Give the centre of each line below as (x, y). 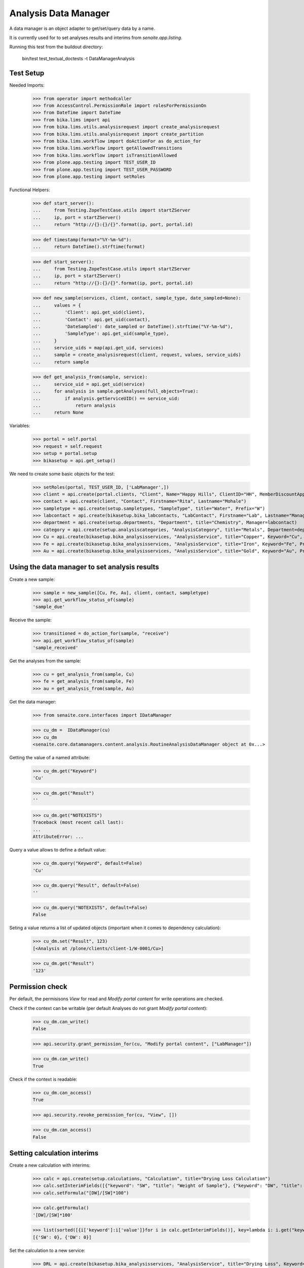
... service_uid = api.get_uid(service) (89, 384)
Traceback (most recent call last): (78, 822)
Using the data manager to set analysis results (84, 567)
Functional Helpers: (30, 190)
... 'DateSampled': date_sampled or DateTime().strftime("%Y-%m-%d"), (133, 326)
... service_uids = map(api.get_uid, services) (98, 348)
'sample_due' (49, 607)
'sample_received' (55, 648)
